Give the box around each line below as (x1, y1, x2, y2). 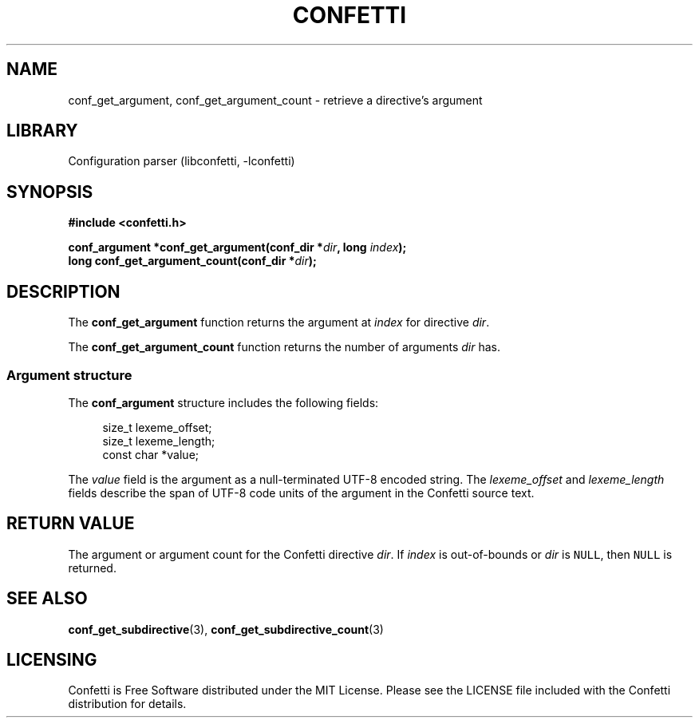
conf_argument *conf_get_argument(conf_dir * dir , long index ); (68, 240, 407, 255)
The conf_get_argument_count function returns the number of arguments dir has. (68, 340, 501, 354)
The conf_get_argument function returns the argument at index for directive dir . (68, 315, 490, 330)
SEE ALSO (6, 588, 88, 609)
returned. (68, 560, 116, 575)
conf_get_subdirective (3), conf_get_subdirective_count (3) (68, 622, 384, 636)
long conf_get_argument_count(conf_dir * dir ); (68, 254, 317, 268)
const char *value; (102, 447, 199, 461)
